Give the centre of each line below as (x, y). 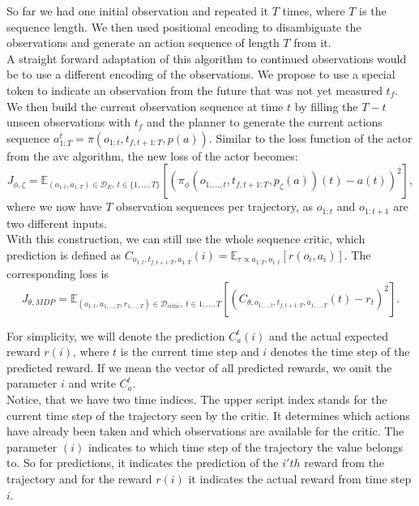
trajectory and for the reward (79, 479)
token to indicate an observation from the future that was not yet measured (195, 90)
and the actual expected (329, 335)
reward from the (344, 463)
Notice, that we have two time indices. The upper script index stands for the (197, 399)
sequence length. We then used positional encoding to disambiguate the (184, 26)
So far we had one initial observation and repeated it (137, 11)
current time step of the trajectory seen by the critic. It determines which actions (208, 415)
